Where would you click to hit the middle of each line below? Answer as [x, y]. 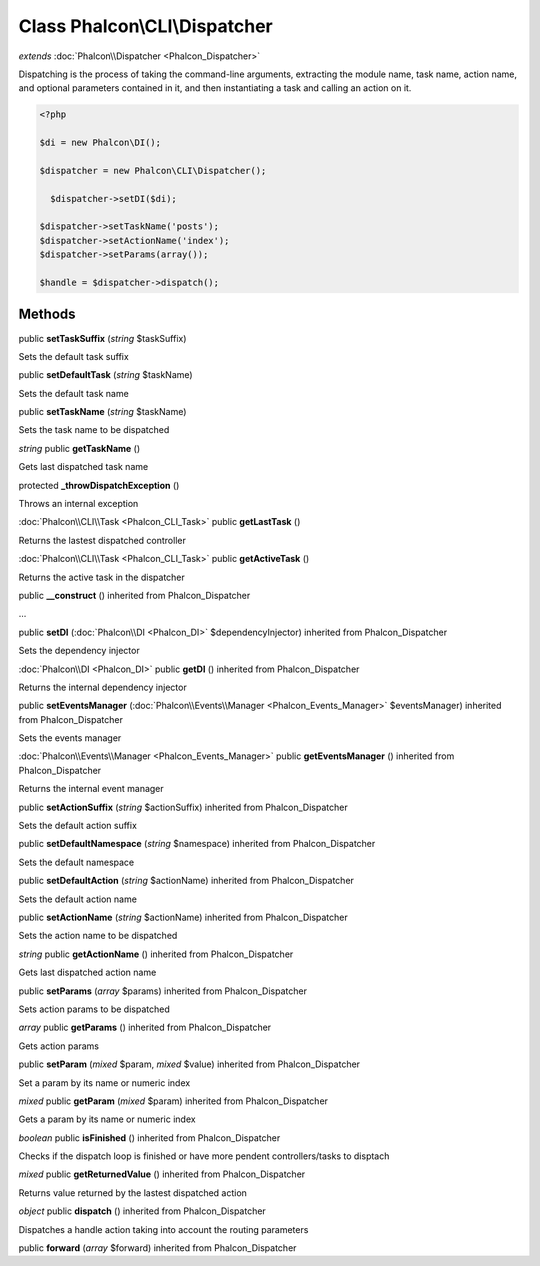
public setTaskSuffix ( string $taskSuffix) [102, 338]
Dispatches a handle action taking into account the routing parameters [163, 1229]
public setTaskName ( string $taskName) [102, 412]
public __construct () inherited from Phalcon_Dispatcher [134, 595]
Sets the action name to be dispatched [98, 936]
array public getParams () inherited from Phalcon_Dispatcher [145, 1027]
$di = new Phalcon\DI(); [100, 143]
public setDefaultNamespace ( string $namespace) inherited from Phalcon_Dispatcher [197, 844]
